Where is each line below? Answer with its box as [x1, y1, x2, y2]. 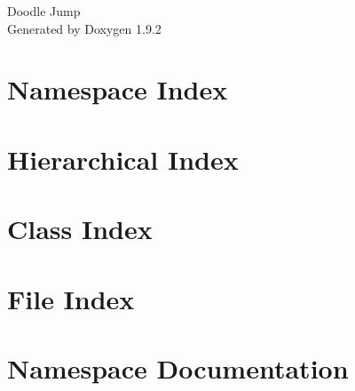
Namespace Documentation [7, 349, 349, 386]
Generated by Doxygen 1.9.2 [7, 19, 162, 37]
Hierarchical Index [7, 140, 239, 177]
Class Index [7, 211, 153, 247]
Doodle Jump [7, 2, 81, 20]
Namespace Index [7, 71, 228, 108]
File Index [7, 280, 135, 316]
